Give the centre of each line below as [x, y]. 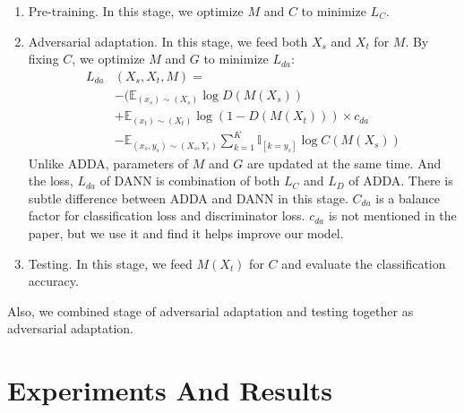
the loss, [51, 181]
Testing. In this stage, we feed [110, 263]
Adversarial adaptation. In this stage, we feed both [168, 41]
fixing [43, 59]
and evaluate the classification [364, 263]
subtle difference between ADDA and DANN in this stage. [188, 198]
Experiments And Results [170, 390]
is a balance [408, 198]
